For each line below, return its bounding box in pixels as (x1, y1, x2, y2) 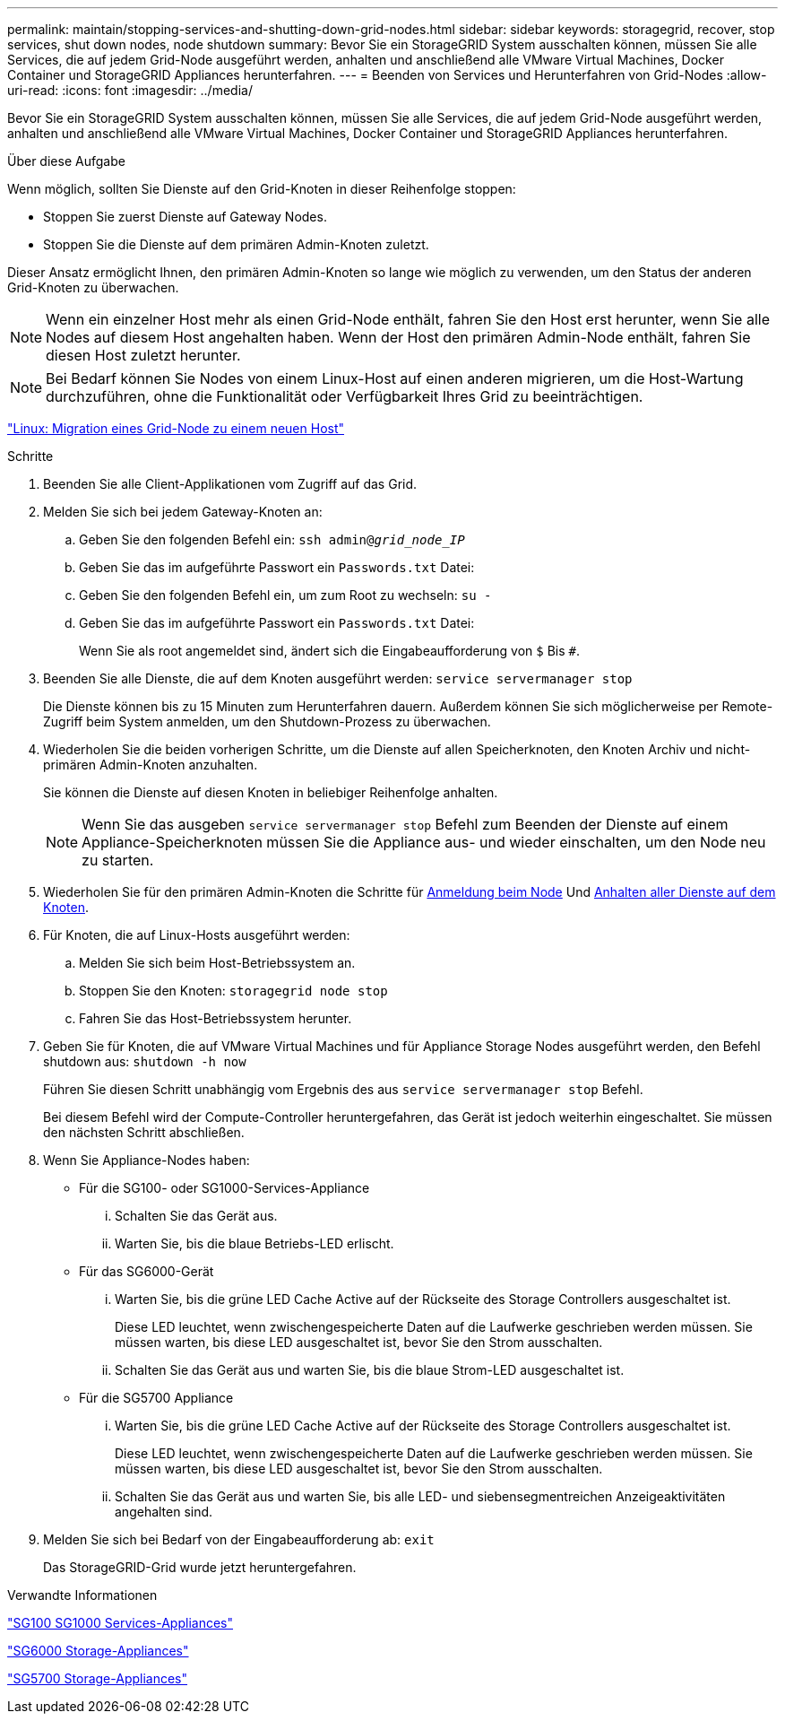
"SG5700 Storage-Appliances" (7, 1671, 188, 1686)
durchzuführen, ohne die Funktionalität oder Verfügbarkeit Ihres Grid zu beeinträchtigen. (46, 387, 643, 405)
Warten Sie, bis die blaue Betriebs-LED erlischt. (115, 1236, 394, 1251)
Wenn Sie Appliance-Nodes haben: (43, 1152, 250, 1168)
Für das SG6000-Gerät (79, 1264, 214, 1279)
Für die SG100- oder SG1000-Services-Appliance (79, 1180, 370, 1195)
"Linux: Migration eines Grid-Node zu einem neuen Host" (7, 421, 345, 436)
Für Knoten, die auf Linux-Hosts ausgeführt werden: (43, 927, 350, 943)
